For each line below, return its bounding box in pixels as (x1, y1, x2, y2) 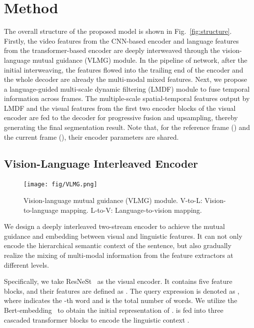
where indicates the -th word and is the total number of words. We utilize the (4, 295, 237, 305)
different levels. (4, 259, 49, 270)
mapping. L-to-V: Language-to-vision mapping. (60, 204, 202, 215)
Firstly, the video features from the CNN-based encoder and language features (4, 35, 239, 46)
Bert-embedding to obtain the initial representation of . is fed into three (4, 305, 224, 315)
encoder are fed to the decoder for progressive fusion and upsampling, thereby (4, 112, 238, 123)
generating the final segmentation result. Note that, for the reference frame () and (4, 122, 250, 132)
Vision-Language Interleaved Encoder (4, 155, 198, 171)
